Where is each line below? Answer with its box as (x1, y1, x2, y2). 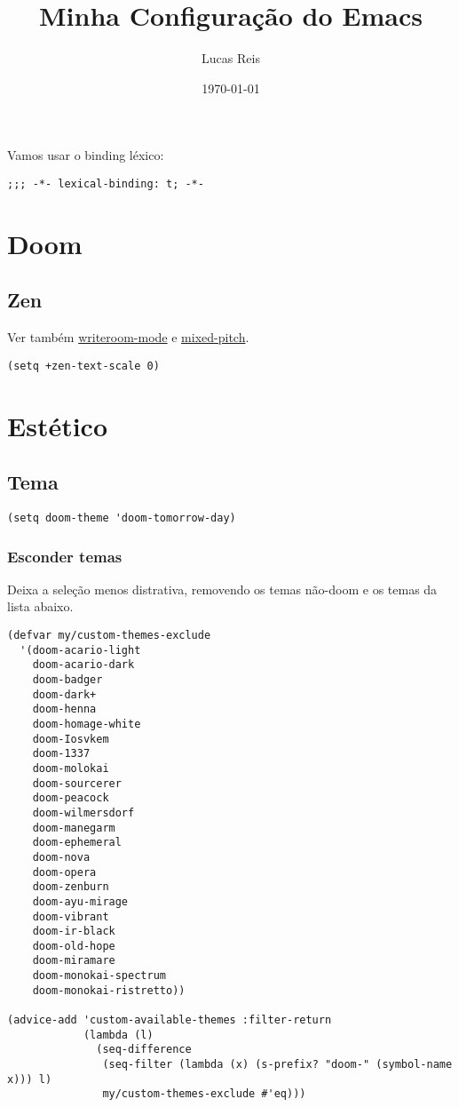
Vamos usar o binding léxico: (7, 146, 164, 164)
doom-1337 (32, 747, 91, 761)
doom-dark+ (32, 688, 97, 701)
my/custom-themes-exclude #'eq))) (102, 1087, 306, 1101)
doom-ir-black (32, 925, 115, 938)
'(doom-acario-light (20, 643, 141, 657)
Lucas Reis (202, 49, 260, 68)
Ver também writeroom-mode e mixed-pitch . (7, 328, 249, 346)
